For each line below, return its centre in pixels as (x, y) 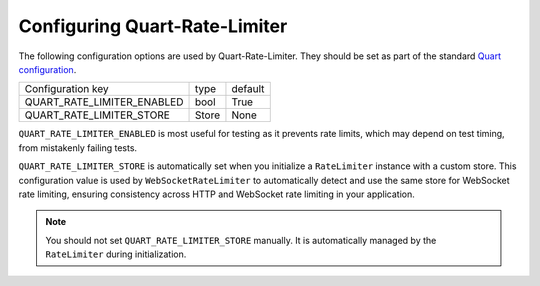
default (248, 89)
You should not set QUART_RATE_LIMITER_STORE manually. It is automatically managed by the (241, 240)
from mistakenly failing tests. (78, 147)
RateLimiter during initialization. (116, 254)
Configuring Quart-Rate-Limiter (153, 26)
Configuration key (66, 89)
